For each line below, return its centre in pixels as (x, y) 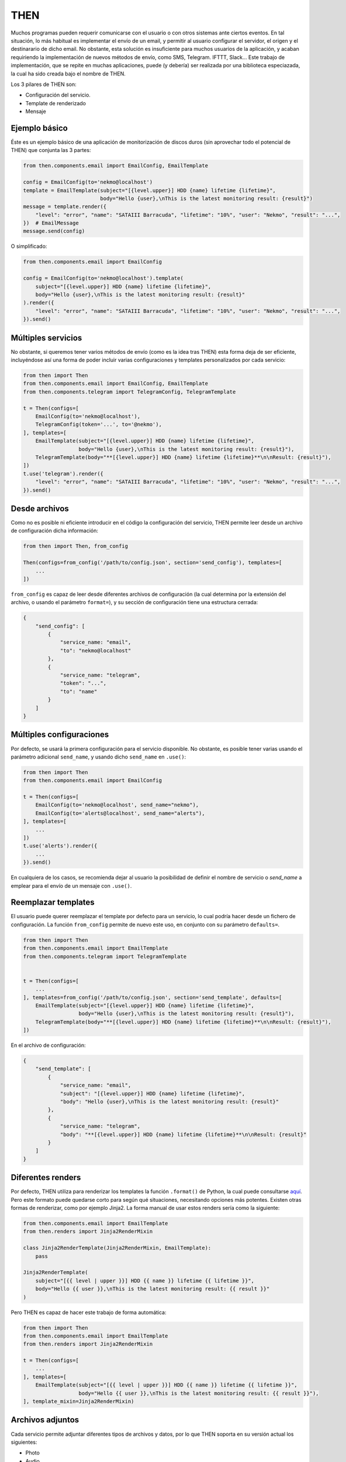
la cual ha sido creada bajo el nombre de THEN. (68, 74)
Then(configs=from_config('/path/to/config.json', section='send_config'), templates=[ (153, 563)
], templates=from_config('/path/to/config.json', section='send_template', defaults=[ (153, 997)
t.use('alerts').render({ (60, 846)
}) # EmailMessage (51, 223)
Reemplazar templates (53, 903)
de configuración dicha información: (55, 531)
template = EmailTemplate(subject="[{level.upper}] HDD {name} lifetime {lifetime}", (149, 190)
